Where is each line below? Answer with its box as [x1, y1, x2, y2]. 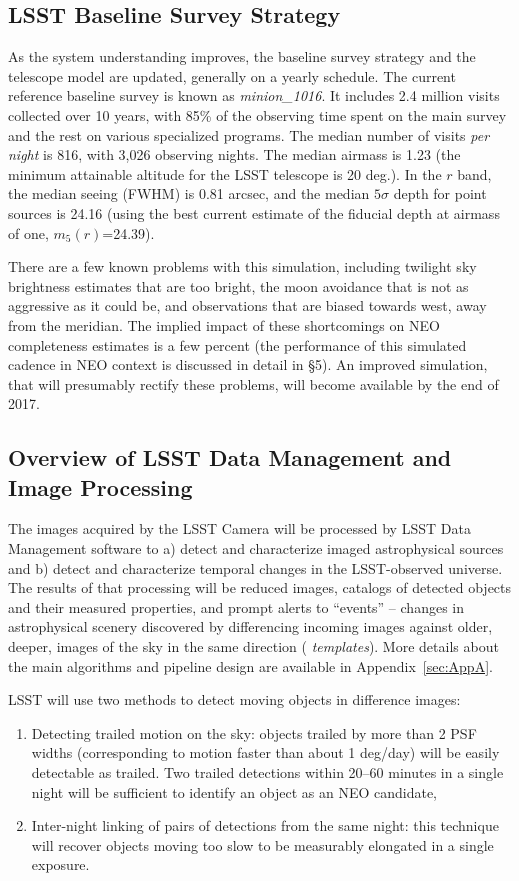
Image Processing [8, 471, 193, 502]
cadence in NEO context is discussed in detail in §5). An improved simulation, [8, 354, 488, 375]
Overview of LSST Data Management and [8, 442, 452, 473]
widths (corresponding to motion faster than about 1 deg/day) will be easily [31, 742, 500, 763]
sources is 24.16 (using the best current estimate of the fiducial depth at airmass [8, 202, 500, 223]
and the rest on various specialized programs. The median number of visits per [8, 124, 490, 145]
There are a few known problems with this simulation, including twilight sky [8, 256, 477, 277]
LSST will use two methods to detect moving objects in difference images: [8, 689, 461, 710]
